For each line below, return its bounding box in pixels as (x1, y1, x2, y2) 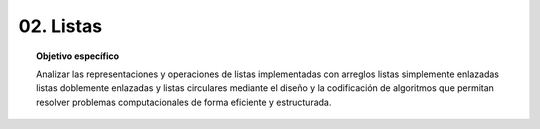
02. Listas (18, 15, 103, 37)
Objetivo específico (36, 50, 120, 62)
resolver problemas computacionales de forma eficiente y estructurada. (36, 96, 332, 108)
